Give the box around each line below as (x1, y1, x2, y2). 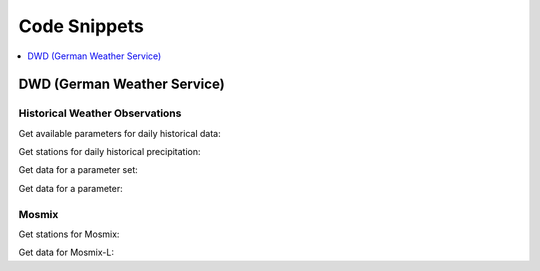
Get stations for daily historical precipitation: (18, 146, 201, 158)
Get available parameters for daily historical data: (18, 127, 221, 139)
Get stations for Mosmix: (18, 228, 120, 240)
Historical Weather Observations (18, 106, 182, 120)
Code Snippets (18, 15, 144, 37)
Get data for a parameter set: (18, 164, 139, 176)
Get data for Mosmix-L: (18, 246, 115, 259)
